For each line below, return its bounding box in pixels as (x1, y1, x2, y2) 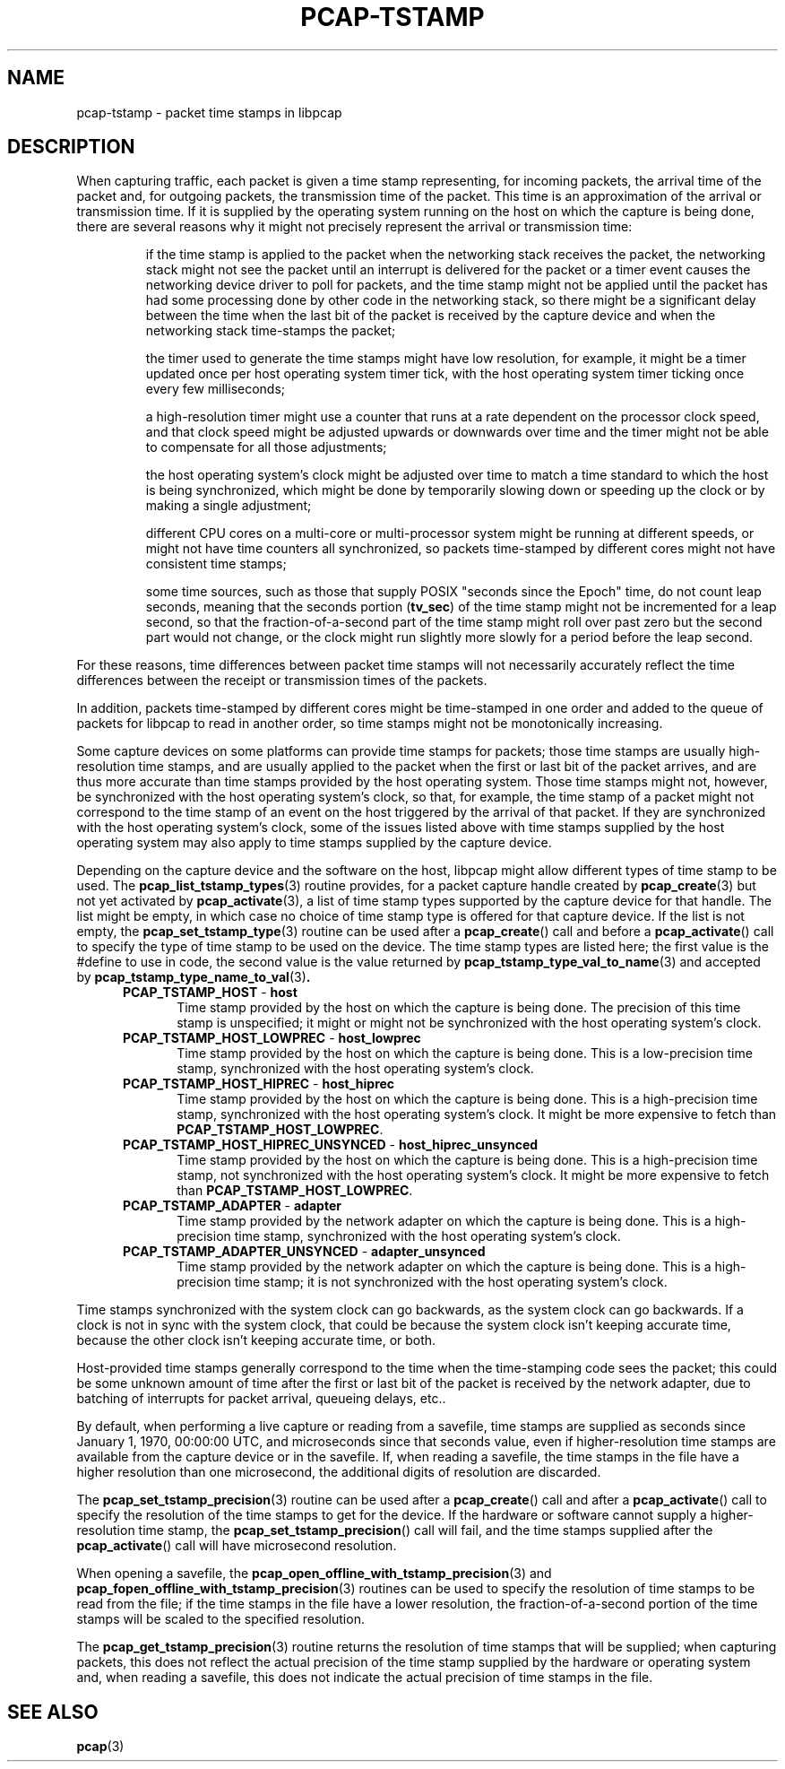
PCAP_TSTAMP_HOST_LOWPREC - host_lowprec (123, 1030, 421, 1046)
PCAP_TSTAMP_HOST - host (123, 984, 298, 1001)
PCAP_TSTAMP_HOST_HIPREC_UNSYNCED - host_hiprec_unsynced (123, 1137, 539, 1153)
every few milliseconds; (145, 381, 286, 397)
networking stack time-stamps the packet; (145, 323, 396, 339)
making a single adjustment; (145, 498, 312, 514)
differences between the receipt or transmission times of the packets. (76, 672, 487, 689)
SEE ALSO (7, 1700, 99, 1723)
